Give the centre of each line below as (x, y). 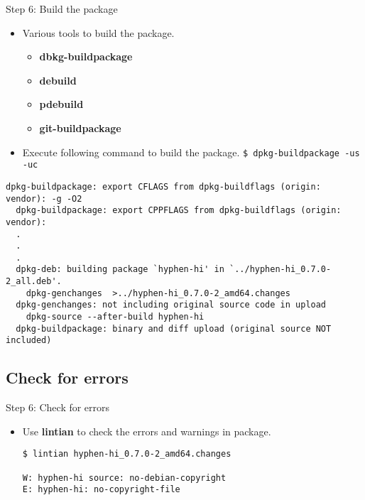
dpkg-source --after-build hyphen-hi (115, 317)
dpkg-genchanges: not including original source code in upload (171, 305)
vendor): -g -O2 (44, 199)
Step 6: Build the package (62, 9)
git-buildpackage (80, 127)
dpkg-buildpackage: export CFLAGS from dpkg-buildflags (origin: (163, 186)
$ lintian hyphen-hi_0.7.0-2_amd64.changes (127, 454)
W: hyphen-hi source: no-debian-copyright (124, 478)
